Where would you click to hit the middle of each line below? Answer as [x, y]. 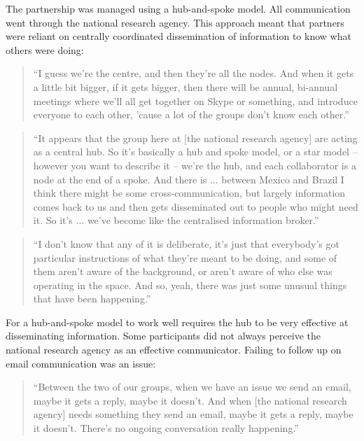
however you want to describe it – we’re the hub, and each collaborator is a [195, 165]
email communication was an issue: [81, 363]
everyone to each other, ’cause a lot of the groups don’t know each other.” [191, 114]
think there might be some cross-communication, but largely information [189, 193]
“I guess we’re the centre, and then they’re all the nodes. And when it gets [194, 73]
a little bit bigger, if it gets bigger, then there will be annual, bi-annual [185, 86]
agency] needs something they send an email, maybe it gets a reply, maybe [193, 414]
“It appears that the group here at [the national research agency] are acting [195, 138]
